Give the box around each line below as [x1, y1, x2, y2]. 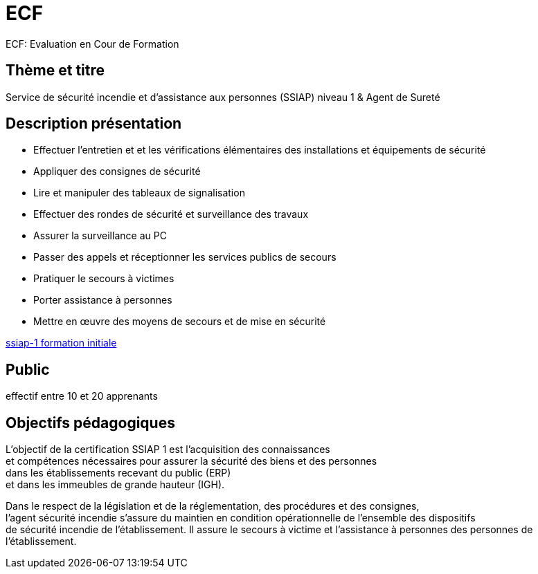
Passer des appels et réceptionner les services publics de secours [33, 251, 337, 263]
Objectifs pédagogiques [6, 414, 175, 432]
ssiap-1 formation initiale [6, 337, 117, 349]
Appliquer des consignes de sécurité [33, 165, 201, 178]
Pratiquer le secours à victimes [33, 272, 174, 285]
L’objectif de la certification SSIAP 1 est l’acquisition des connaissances [6, 443, 330, 456]
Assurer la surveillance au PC [33, 230, 167, 242]
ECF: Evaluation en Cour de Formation [6, 37, 179, 50]
